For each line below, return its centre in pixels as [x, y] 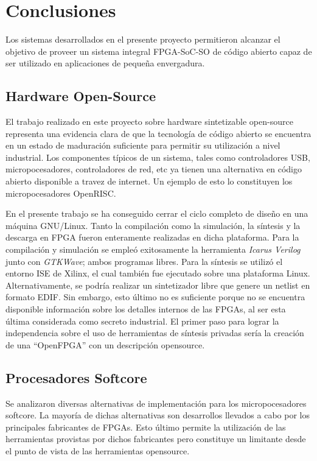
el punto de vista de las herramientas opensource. [98, 450]
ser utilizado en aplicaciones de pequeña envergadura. [105, 63]
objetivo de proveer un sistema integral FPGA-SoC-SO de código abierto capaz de [159, 51]
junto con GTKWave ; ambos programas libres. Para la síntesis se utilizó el [144, 261]
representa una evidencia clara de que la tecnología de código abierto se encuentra [158, 133]
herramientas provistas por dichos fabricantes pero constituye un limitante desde [156, 439]
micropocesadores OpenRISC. [61, 193]
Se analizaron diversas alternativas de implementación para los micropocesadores [156, 403]
